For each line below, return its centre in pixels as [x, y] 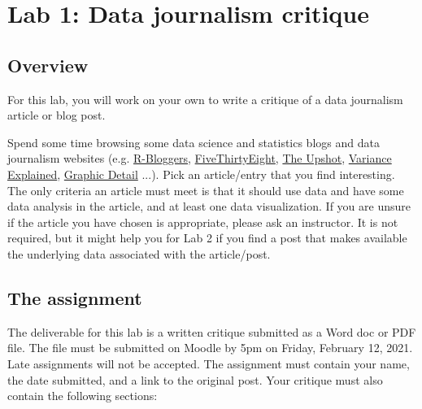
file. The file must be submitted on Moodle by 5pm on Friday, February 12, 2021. [210, 348]
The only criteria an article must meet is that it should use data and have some [206, 190]
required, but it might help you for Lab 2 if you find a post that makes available [207, 238]
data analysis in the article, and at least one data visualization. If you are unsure [209, 206]
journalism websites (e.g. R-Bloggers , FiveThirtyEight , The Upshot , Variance [200, 158]
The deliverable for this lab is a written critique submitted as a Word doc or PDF [212, 331]
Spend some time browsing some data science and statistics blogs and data [194, 142]
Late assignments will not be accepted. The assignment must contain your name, [209, 363]
